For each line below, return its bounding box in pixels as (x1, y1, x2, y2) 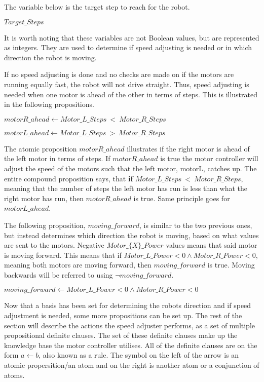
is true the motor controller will (160, 153, 258, 164)
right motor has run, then (4, 193, 84, 203)
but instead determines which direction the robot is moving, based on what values (4, 230, 259, 240)
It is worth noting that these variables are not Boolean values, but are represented (4, 32, 259, 43)
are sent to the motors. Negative (4, 240, 104, 250)
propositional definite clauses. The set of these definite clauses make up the (4, 330, 238, 340)
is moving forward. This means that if (4, 249, 122, 260)
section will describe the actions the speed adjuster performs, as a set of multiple (4, 320, 255, 330)
